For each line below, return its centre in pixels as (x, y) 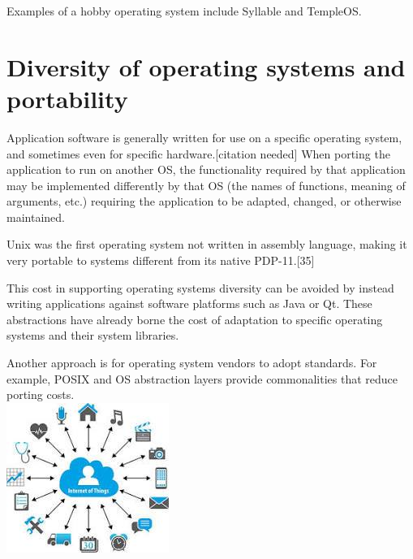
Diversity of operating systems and (206, 66)
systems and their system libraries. (93, 335)
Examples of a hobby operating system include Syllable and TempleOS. (184, 11)
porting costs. (41, 394)
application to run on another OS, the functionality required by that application (206, 169)
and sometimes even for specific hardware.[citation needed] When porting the (198, 153)
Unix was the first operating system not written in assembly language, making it (207, 244)
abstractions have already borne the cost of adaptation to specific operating (195, 319)
